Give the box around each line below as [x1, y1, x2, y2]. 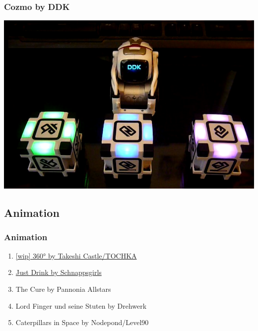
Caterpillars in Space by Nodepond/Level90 [15, 317, 149, 328]
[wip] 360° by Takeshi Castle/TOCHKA [15, 250, 137, 261]
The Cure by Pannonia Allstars [15, 283, 111, 294]
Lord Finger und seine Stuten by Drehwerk [15, 300, 147, 311]
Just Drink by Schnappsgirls [15, 267, 102, 277]
